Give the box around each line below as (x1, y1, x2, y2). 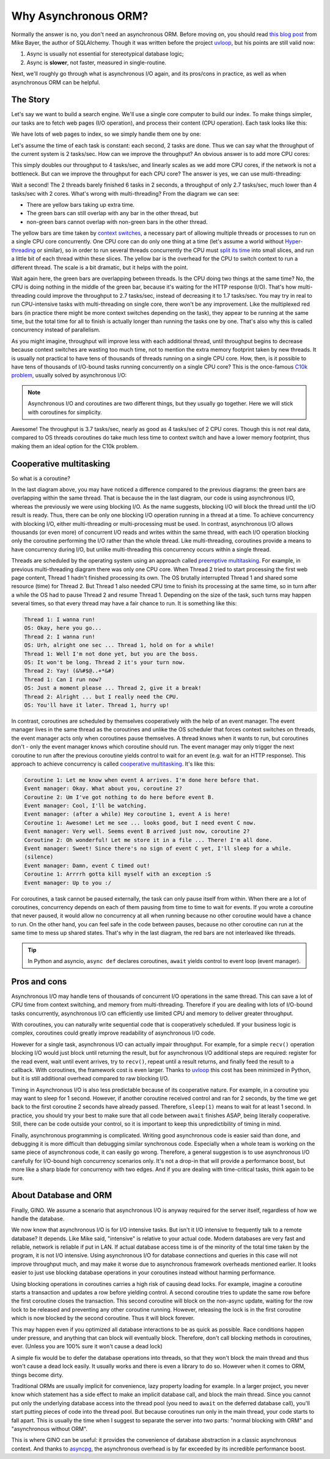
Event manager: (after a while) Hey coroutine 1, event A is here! (24, 811, 231, 818)
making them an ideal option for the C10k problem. (11, 442, 139, 449)
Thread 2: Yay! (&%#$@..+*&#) (24, 667, 115, 674)
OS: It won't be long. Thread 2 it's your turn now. (24, 659, 186, 666)
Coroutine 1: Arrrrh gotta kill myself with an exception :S (24, 871, 211, 877)
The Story (11, 95, 50, 105)
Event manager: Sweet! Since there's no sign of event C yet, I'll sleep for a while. (24, 845, 292, 852)
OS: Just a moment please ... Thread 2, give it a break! (24, 685, 202, 692)
